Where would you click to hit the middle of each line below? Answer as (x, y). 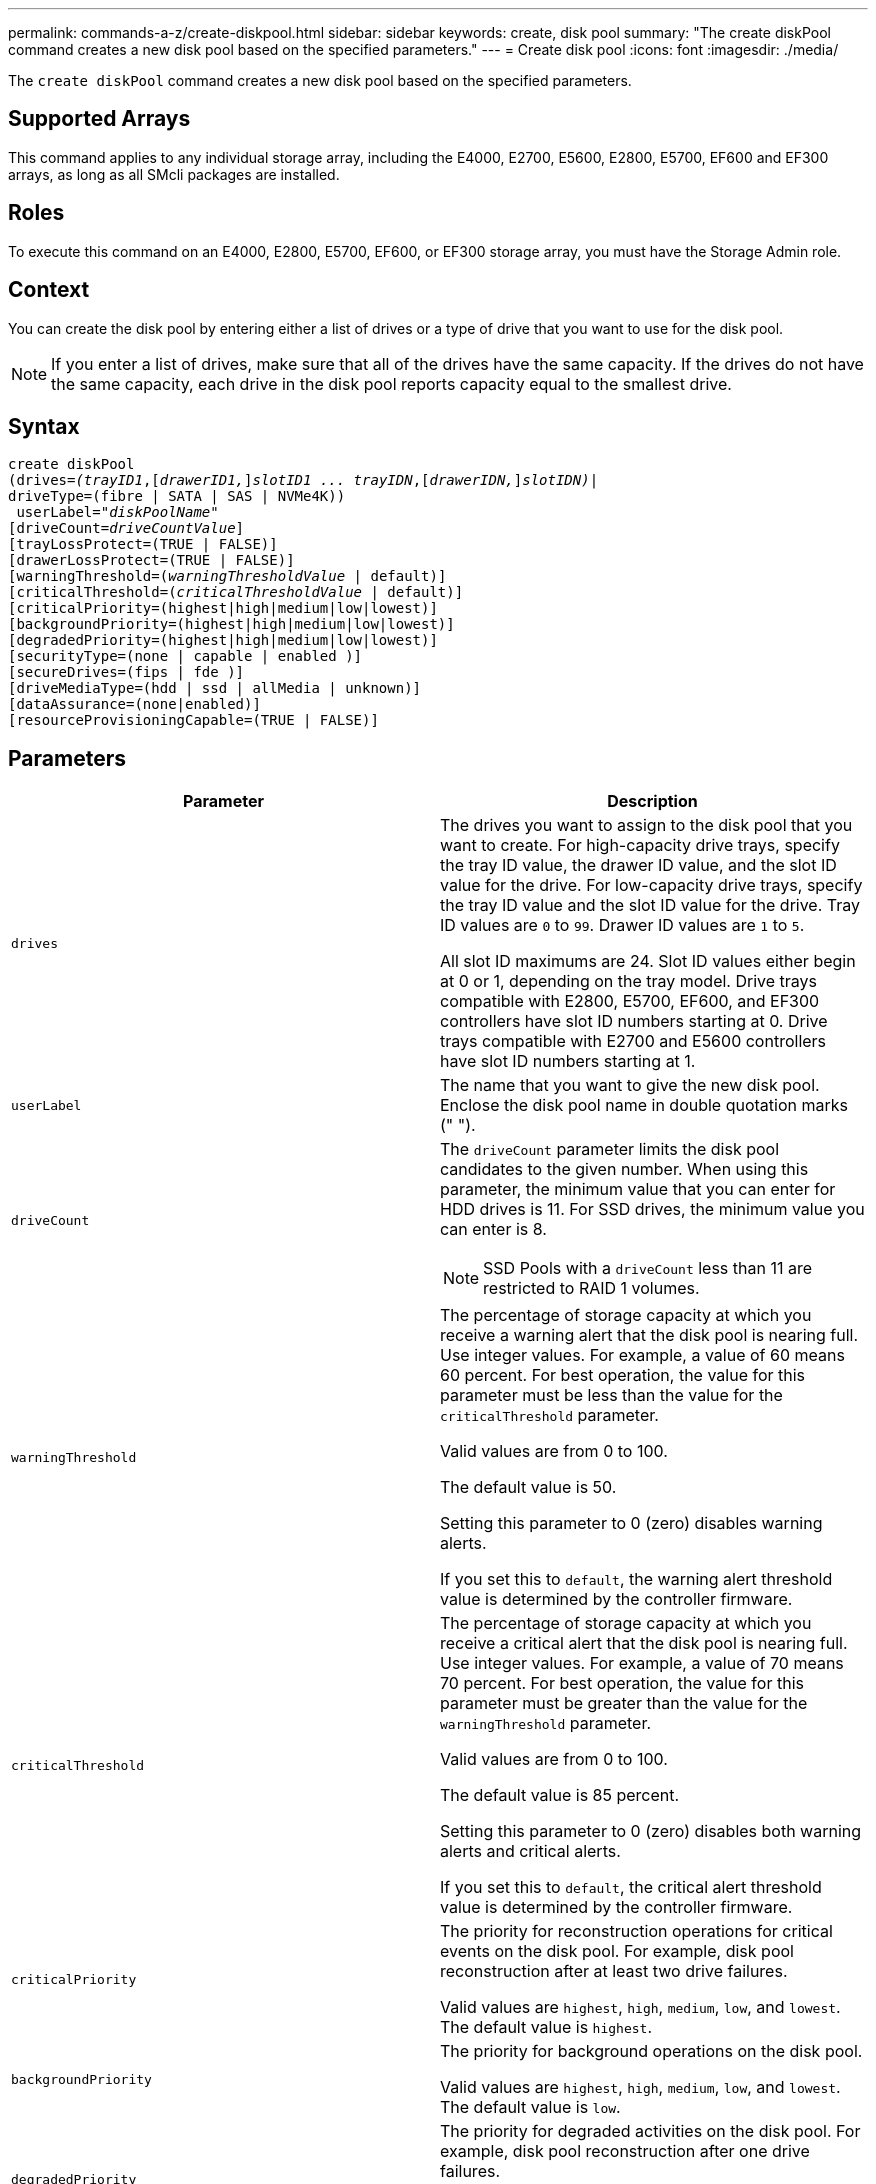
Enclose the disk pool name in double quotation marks (644, 1105)
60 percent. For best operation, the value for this (623, 1375)
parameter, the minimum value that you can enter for (638, 1189)
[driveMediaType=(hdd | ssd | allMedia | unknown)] (215, 688)
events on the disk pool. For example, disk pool (617, 1951)
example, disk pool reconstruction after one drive (625, 2151)
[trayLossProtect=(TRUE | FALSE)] (143, 544)
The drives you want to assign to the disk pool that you (646, 825)
